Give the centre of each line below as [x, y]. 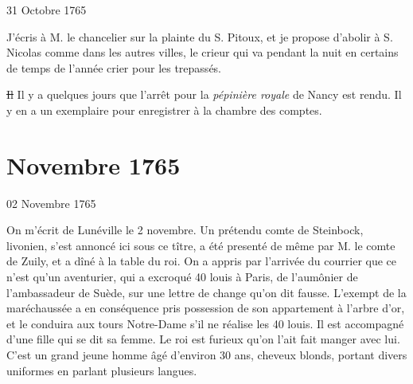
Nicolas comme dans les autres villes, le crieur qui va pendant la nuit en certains [203, 52]
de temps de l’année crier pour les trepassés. [114, 67]
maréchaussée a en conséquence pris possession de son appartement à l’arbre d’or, [206, 308]
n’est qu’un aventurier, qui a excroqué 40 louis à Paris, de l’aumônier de [182, 277]
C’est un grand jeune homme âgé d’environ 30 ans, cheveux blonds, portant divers [207, 355]
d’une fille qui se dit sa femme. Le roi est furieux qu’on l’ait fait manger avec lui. [203, 339]
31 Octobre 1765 [47, 10]
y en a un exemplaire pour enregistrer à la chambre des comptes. [164, 110]
